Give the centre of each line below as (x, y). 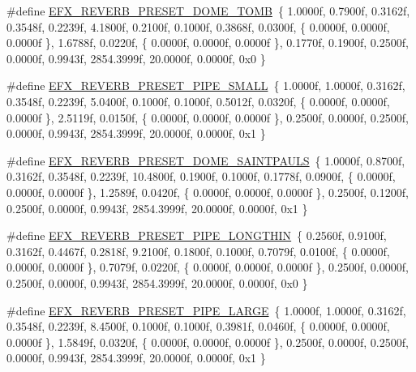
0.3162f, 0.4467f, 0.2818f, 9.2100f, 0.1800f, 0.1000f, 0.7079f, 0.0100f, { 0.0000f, (198, 251)
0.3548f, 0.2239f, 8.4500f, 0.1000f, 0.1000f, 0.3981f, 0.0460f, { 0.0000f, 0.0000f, (198, 326)
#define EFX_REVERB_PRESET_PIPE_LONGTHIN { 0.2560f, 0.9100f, (197, 235)
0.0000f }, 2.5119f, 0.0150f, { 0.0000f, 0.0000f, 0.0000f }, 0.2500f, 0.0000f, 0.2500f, (208, 117)
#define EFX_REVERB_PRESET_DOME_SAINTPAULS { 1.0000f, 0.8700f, (206, 160)
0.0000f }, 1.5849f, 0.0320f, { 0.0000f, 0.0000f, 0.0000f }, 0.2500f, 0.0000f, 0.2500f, (208, 342)
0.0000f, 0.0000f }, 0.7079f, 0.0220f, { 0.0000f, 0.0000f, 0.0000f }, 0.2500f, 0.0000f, (208, 267)
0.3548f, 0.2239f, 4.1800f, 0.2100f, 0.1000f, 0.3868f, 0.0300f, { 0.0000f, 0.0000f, (198, 26)
